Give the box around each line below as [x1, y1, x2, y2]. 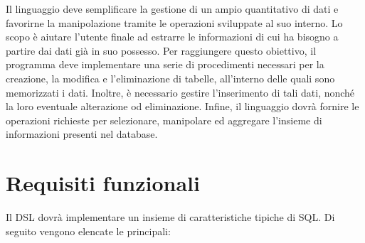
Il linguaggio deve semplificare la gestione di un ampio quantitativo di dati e [6, 1, 339, 16]
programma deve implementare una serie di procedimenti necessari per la [6, 57, 324, 72]
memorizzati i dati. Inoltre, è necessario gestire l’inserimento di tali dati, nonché [6, 85, 355, 99]
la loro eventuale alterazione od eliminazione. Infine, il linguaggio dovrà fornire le [6, 99, 359, 114]
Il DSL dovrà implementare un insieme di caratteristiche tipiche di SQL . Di [6, 210, 335, 225]
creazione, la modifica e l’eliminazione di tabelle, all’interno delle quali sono [6, 70, 335, 85]
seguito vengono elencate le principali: [6, 223, 171, 238]
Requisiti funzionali [6, 168, 200, 198]
